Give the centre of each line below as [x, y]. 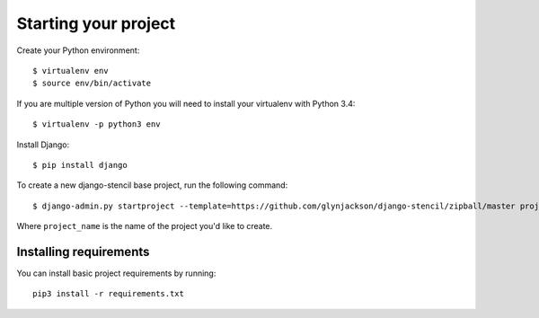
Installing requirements [83, 252]
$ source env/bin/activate [92, 84]
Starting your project [96, 23]
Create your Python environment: [78, 50]
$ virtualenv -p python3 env [97, 124]
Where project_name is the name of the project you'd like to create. [145, 226]
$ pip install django [80, 165]
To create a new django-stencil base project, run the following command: [152, 185]
